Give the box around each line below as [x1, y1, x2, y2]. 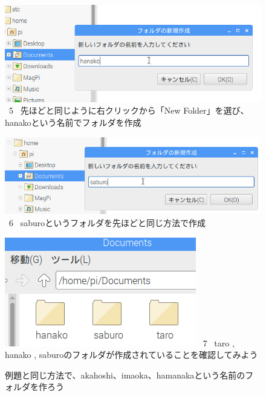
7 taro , [203, 336, 235, 349]
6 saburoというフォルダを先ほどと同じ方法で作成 [8, 216, 206, 229]
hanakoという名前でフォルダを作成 [5, 115, 141, 128]
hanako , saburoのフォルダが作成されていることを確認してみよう [5, 348, 258, 361]
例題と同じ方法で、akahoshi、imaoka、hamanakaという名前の [5, 368, 245, 381]
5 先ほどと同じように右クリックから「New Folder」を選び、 [8, 104, 249, 117]
